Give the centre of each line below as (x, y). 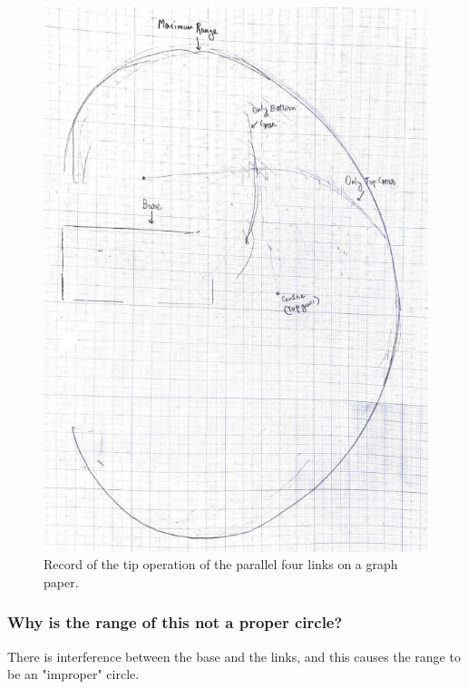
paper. (61, 581)
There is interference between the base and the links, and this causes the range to (234, 656)
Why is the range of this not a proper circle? (175, 622)
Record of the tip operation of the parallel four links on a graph (221, 564)
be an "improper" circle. (73, 674)
